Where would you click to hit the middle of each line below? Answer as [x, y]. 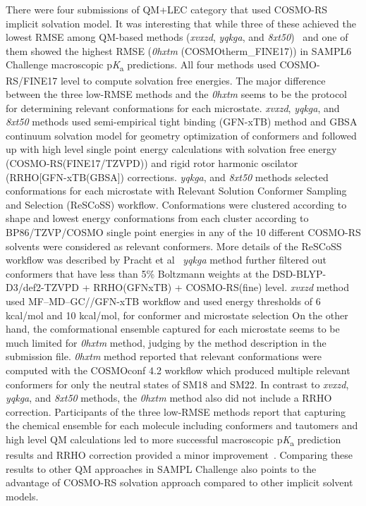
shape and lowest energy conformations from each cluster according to [157, 218]
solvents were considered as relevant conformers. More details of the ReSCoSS [174, 246]
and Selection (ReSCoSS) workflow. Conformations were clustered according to [176, 204]
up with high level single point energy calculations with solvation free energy [171, 149]
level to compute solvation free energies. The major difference [193, 80]
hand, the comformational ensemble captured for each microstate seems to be [173, 329]
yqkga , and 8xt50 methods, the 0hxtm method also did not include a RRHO [169, 398]
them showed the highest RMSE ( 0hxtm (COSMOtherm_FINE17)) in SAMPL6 [179, 50]
